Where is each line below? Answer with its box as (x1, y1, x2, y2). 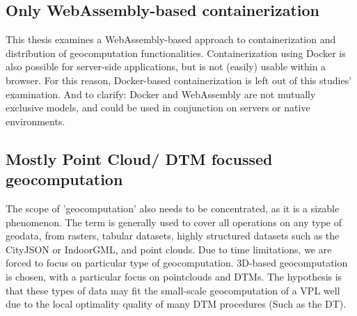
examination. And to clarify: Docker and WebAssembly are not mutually (6, 86, 316, 101)
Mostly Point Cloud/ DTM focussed (6, 148, 273, 169)
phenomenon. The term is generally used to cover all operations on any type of (6, 214, 342, 229)
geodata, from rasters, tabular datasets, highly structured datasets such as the (6, 228, 340, 243)
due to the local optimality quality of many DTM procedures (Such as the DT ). (6, 297, 347, 311)
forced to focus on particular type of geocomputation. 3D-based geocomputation (6, 255, 348, 270)
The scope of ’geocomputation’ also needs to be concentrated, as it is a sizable (6, 200, 340, 215)
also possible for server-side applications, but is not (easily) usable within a (6, 59, 326, 74)
